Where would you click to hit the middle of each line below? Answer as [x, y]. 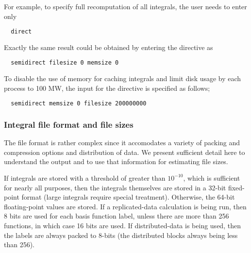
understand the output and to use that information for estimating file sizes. [116, 161]
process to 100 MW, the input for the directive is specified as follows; [107, 88]
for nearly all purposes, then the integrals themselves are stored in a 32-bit [115, 187]
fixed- [236, 187]
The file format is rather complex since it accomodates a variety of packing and [122, 143]
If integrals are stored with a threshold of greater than [85, 177]
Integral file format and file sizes [69, 124]
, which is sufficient [212, 177]
